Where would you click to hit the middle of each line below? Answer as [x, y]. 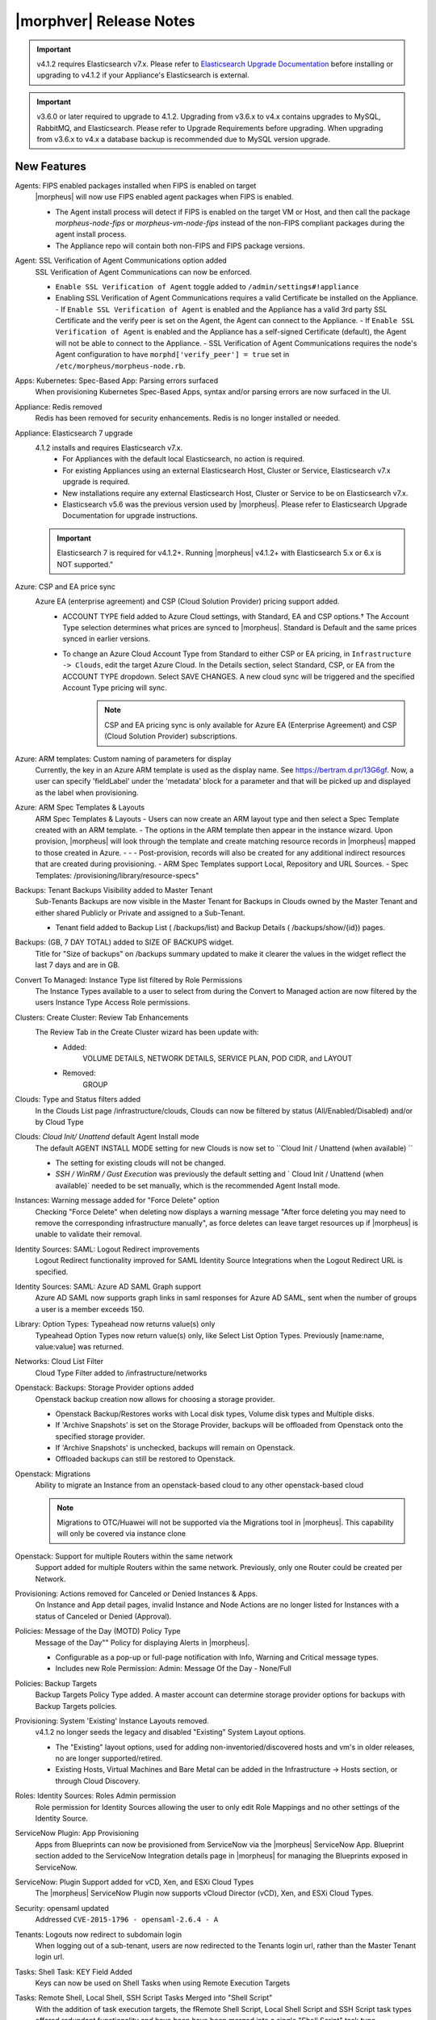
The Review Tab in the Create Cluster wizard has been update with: [147, 1032]
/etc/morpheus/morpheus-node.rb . [120, 366]
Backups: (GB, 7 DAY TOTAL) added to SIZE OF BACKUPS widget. [124, 942]
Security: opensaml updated [62, 1908]
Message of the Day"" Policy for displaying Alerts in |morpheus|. [143, 1642]
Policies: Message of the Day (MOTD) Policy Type [98, 1631]
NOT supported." [85, 564]
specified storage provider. [100, 1436]
